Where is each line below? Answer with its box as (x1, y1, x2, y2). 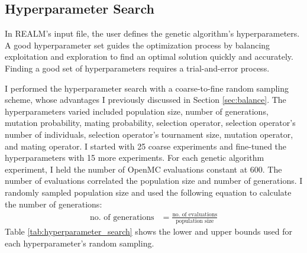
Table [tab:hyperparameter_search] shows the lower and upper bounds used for (5, 225, 293, 237)
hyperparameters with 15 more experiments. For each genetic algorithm (5, 151, 264, 164)
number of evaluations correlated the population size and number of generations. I (5, 174, 303, 187)
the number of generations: (5, 197, 102, 210)
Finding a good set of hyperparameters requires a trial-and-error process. (5, 61, 270, 74)
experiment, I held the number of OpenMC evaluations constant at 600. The (5, 163, 282, 175)
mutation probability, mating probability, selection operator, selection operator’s (5, 116, 296, 129)
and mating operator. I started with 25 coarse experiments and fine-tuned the (5, 140, 287, 152)
